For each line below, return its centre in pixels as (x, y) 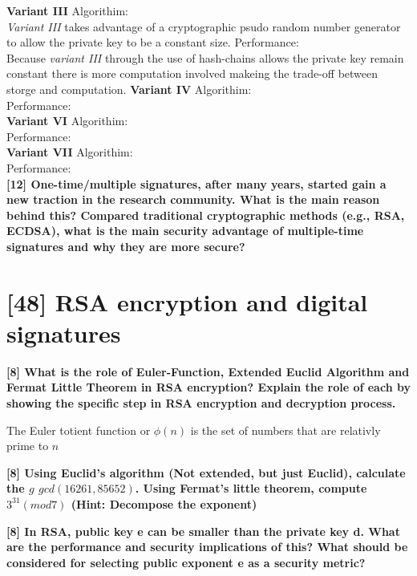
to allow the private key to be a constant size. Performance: (153, 42)
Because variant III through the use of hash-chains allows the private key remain (205, 57)
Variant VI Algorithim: (67, 121)
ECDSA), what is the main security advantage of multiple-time (185, 231)
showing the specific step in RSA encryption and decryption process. (201, 403)
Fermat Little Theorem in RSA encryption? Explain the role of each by (208, 387)
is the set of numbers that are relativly (285, 430)
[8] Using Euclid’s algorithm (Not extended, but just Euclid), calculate (206, 472)
